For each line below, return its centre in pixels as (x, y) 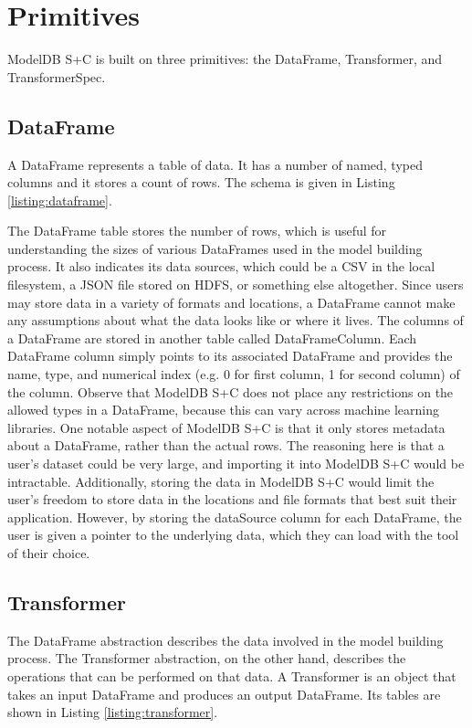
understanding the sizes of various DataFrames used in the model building (215, 248)
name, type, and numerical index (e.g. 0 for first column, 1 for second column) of (234, 374)
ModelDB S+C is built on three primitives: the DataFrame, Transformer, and (225, 59)
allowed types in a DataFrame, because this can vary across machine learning (224, 410)
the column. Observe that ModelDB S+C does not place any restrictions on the (231, 391)
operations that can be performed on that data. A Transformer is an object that (232, 675)
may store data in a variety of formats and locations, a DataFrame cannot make (231, 302)
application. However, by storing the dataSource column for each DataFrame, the (235, 517)
